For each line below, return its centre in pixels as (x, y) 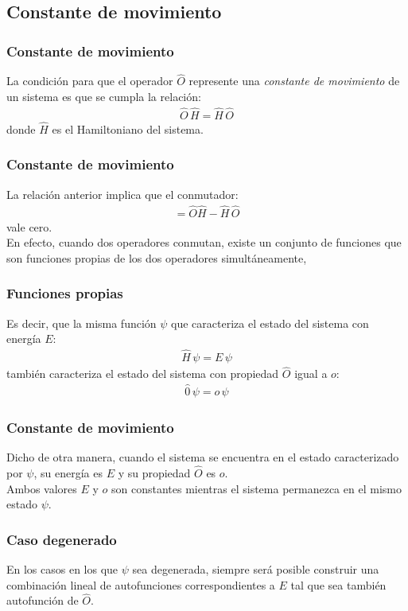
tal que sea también (338, 584)
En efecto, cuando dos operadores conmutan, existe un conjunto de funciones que (204, 242)
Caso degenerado (62, 539)
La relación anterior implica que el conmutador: (122, 194)
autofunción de (43, 600)
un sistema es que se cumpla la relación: (104, 96)
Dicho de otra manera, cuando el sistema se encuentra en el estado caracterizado (203, 457)
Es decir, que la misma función (82, 323)
